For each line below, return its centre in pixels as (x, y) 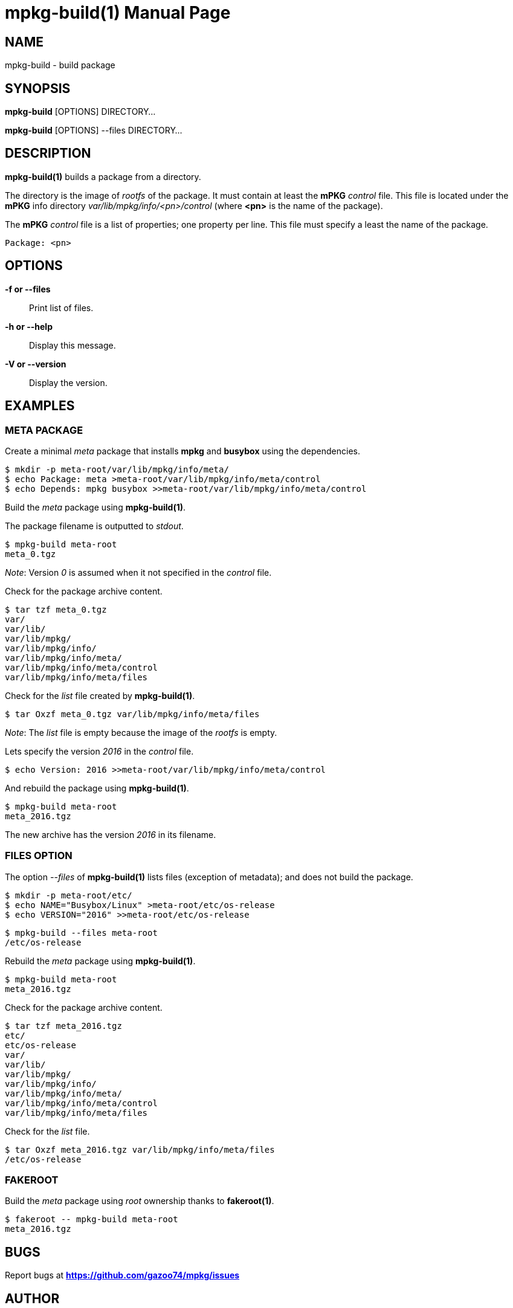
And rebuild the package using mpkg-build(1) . (97, 788)
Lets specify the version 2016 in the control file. (99, 751)
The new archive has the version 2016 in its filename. (111, 834)
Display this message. (73, 345)
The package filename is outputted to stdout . (94, 526)
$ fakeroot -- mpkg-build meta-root (92, 1219)
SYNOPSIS (38, 88)
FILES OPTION (39, 856)
